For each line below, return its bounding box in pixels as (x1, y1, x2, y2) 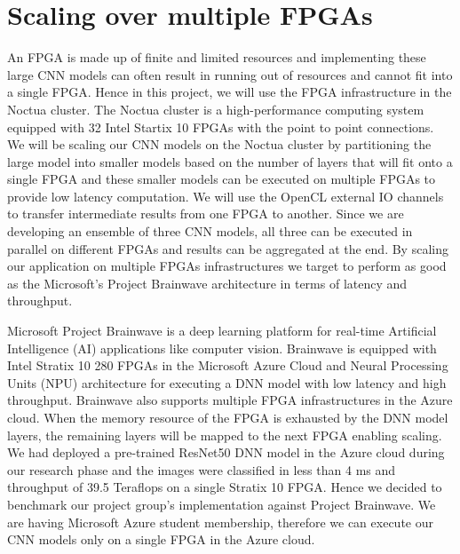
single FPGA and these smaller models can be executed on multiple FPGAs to (7, 170, 436, 188)
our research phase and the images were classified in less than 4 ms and (7, 460, 396, 479)
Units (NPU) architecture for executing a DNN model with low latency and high (7, 373, 447, 392)
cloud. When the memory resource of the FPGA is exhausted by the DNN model (7, 408, 448, 426)
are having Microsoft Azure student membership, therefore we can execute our (7, 512, 433, 531)
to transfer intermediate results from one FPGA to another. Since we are (7, 204, 404, 223)
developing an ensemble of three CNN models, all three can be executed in (7, 222, 413, 241)
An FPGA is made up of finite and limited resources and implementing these (7, 48, 426, 67)
